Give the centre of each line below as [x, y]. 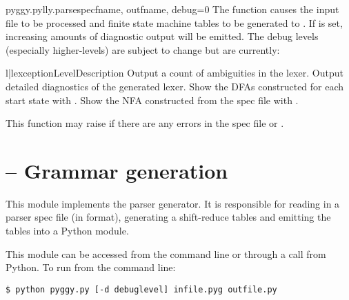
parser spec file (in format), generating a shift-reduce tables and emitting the [168, 217]
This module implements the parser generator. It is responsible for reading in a [173, 203]
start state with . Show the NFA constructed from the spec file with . [152, 100]
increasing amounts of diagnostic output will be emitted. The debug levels [162, 36]
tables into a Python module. [67, 231]
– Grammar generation [117, 170]
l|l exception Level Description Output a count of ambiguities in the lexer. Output [174, 73]
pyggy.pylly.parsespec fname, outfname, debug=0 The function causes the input [172, 9]
